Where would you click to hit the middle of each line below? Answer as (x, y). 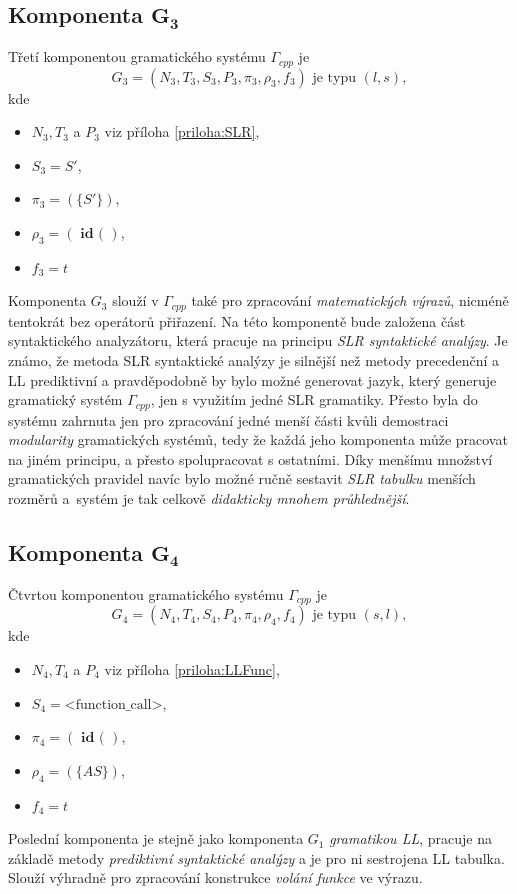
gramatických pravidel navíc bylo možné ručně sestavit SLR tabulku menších (242, 478)
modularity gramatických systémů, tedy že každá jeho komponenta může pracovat (258, 439)
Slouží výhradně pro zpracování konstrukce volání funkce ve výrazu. (215, 877)
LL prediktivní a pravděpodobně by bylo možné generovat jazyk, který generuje (252, 379)
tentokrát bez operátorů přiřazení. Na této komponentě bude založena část (237, 320)
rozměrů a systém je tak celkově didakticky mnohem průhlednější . (209, 498)
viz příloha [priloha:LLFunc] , (192, 668)
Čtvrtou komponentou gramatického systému (146, 593)
